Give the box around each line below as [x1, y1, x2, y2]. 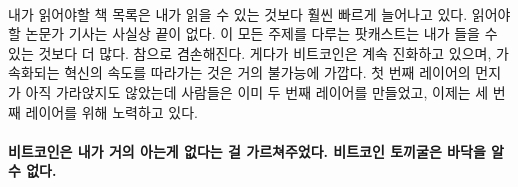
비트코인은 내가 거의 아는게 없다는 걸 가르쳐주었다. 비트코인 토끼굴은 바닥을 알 [8, 140, 505, 161]
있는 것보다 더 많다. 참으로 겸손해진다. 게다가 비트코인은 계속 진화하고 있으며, [8, 42, 492, 63]
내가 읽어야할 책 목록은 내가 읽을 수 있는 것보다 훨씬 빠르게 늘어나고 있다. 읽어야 [8, 3, 511, 24]
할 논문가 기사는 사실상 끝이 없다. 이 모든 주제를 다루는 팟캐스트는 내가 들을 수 [8, 23, 498, 44]
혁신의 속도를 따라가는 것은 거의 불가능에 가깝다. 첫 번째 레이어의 [64, 62, 471, 83]
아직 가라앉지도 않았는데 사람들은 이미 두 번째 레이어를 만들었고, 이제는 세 [25, 81, 489, 102]
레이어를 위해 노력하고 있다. [25, 101, 198, 122]
